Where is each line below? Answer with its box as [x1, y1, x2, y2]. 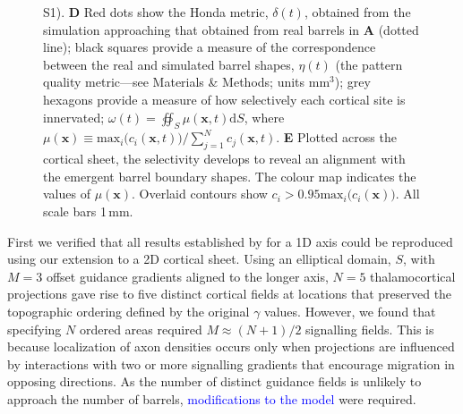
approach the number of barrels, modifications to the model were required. [7, 389, 416, 408]
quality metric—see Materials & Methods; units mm [43, 72, 330, 91]
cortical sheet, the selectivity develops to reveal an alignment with [43, 149, 406, 168]
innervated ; [43, 107, 105, 126]
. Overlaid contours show [132, 184, 268, 203]
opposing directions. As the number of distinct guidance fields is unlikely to [7, 372, 422, 391]
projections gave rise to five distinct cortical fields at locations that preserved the [7, 284, 452, 303]
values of [43, 184, 90, 203]
